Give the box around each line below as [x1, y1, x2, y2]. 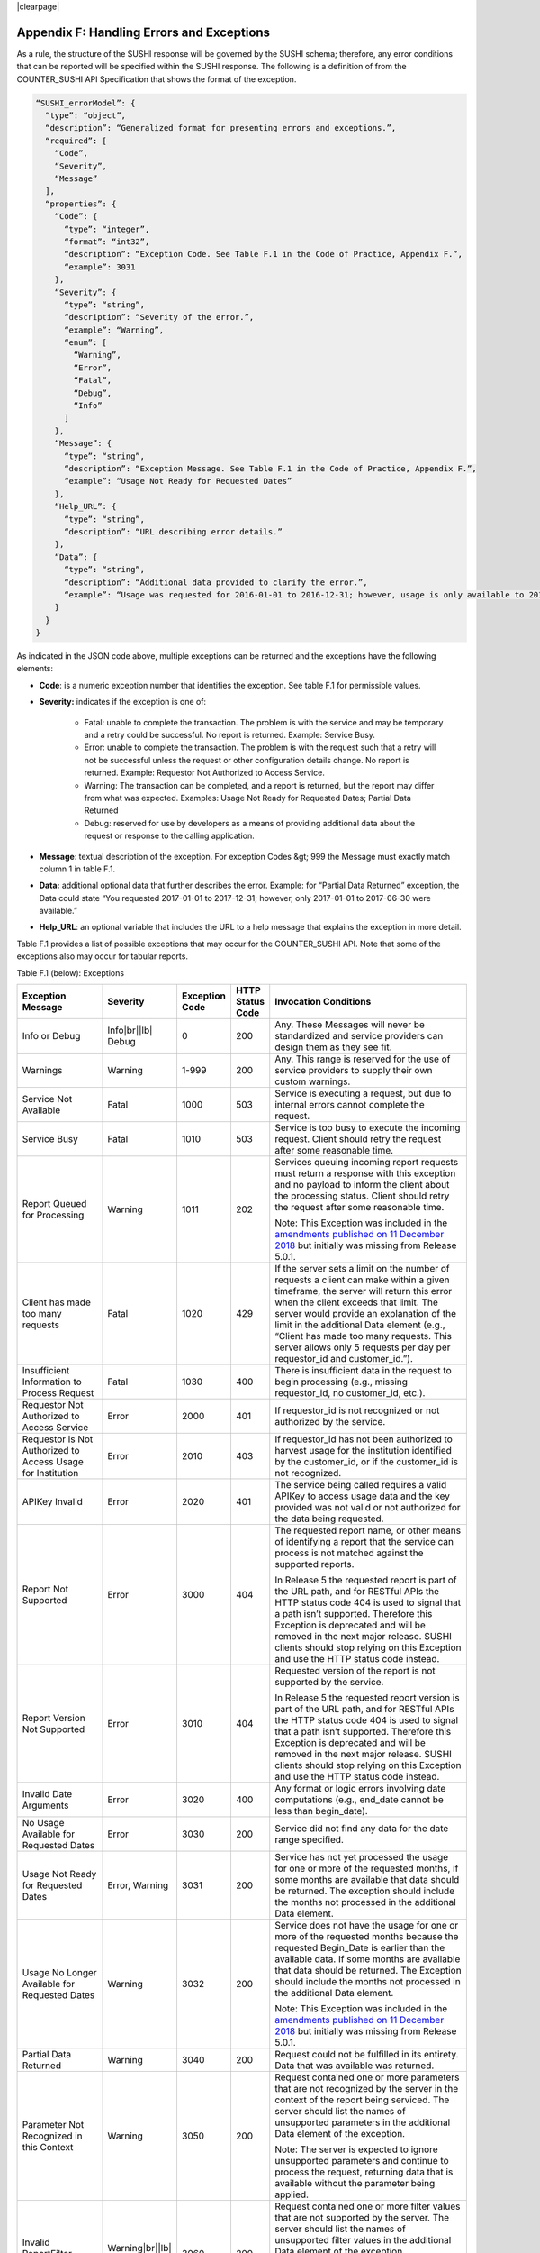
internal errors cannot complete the [274, 1099, 425, 1111]
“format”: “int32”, [64, 236, 150, 247]
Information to [22, 1375, 83, 1388]
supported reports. [274, 1558, 355, 1571]
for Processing [22, 1209, 85, 1221]
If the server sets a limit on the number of [274, 1263, 450, 1275]
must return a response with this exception [274, 1167, 456, 1180]
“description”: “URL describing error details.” [64, 526, 283, 536]
